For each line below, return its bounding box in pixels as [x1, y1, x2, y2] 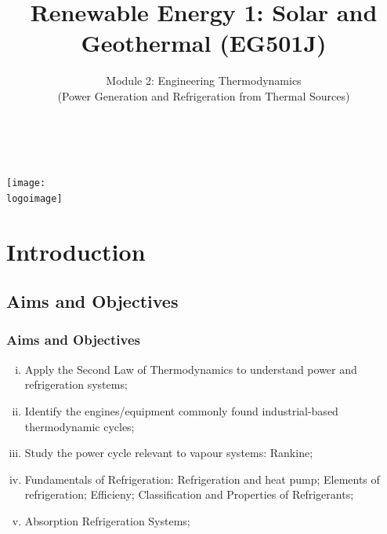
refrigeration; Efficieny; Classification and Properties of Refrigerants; [24, 486, 354, 503]
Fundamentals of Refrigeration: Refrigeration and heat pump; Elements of [24, 470, 380, 487]
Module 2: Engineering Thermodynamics [106, 72, 302, 89]
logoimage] [6, 192, 63, 204]
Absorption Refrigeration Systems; [24, 512, 190, 529]
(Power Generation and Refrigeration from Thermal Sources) [57, 87, 350, 104]
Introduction [6, 235, 146, 267]
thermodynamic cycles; [24, 418, 135, 434]
